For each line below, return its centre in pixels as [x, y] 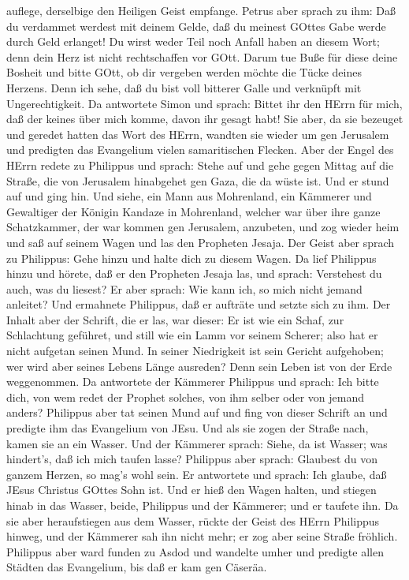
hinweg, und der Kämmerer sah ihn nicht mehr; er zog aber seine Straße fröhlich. [202, 536]
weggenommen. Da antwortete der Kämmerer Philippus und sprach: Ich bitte [193, 382]
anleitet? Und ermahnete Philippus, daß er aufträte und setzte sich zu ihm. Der [199, 304]
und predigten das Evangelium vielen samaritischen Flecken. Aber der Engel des [200, 150]
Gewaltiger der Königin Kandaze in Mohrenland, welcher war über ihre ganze [193, 211]
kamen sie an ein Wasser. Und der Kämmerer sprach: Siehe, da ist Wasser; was [197, 443]
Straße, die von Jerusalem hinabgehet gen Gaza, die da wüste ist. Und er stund [198, 180]
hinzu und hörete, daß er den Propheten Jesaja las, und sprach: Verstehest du [194, 273]
